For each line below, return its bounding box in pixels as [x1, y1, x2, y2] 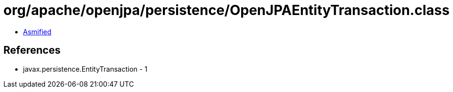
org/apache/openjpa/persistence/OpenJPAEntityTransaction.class [3, 2, 450, 18]
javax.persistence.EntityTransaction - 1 [23, 64, 148, 73]
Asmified [23, 27, 52, 36]
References [3, 44, 61, 57]
